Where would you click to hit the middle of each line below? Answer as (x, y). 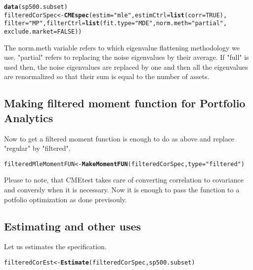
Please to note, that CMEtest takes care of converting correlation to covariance (124, 180)
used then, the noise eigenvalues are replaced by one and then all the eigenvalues (126, 67)
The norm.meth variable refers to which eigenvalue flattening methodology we (122, 47)
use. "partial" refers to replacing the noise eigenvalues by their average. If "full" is (126, 57)
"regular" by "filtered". (37, 148)
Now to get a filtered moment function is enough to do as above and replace (119, 138)
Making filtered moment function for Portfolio (125, 103)
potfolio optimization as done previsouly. (65, 199)
